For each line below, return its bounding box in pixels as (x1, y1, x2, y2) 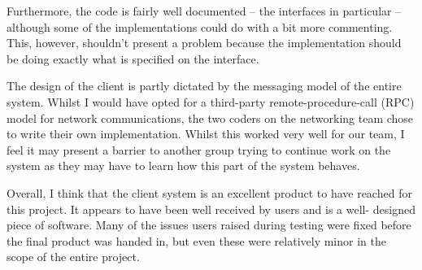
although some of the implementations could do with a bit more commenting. (7, 18, 393, 35)
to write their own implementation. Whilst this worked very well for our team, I (7, 125, 405, 142)
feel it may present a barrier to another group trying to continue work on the (7, 141, 391, 158)
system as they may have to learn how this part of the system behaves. (7, 157, 360, 174)
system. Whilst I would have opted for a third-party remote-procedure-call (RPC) (7, 93, 415, 110)
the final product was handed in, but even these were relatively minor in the (7, 232, 386, 249)
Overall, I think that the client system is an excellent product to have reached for (7, 184, 412, 201)
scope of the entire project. (7, 248, 140, 265)
